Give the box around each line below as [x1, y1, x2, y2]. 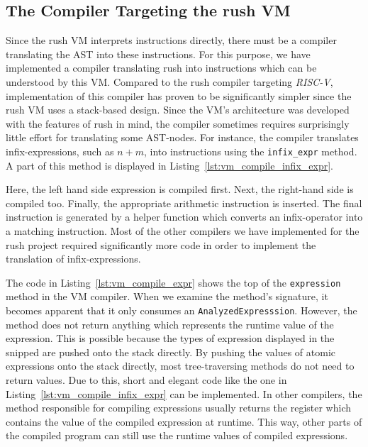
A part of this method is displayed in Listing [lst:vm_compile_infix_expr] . [6, 158, 333, 172]
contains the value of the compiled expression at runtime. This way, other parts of [6, 414, 362, 429]
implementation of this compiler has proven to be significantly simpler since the [6, 88, 352, 103]
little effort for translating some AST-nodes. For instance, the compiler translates [6, 130, 359, 145]
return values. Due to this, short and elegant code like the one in [6, 372, 287, 387]
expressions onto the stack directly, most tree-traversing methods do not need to [6, 358, 355, 373]
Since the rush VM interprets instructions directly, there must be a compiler [6, 33, 337, 48]
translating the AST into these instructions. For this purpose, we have [6, 46, 311, 61]
